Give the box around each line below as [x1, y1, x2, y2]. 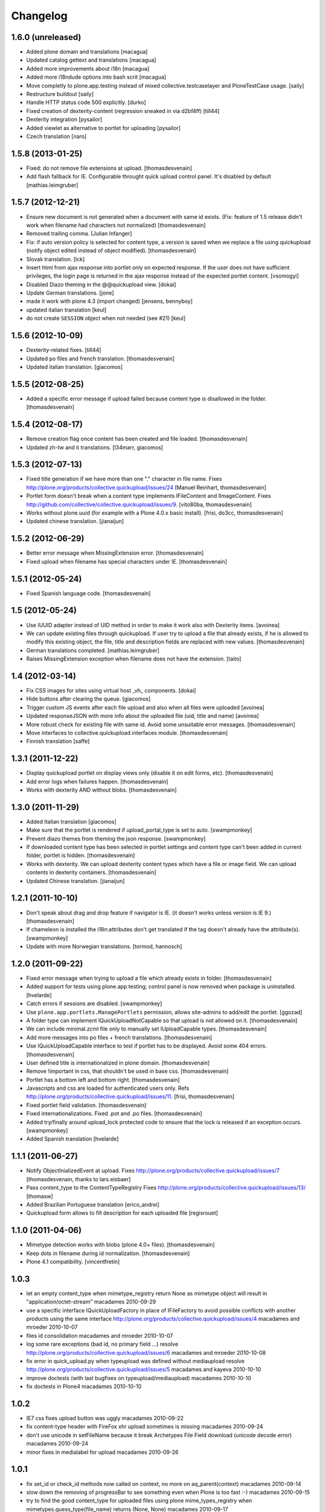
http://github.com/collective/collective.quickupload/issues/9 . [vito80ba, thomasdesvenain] [26, 501, 252, 508]
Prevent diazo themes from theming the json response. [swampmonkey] [26, 835, 206, 842]
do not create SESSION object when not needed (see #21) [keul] [26, 314, 186, 322]
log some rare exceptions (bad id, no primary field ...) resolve [26, 1340, 179, 1348]
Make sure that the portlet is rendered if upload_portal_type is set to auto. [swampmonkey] [26, 826, 252, 834]
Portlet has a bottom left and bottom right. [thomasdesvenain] [26, 1076, 181, 1083]
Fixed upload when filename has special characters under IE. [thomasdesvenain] [26, 558, 228, 565]
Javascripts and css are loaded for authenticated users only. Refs [26, 1084, 190, 1092]
